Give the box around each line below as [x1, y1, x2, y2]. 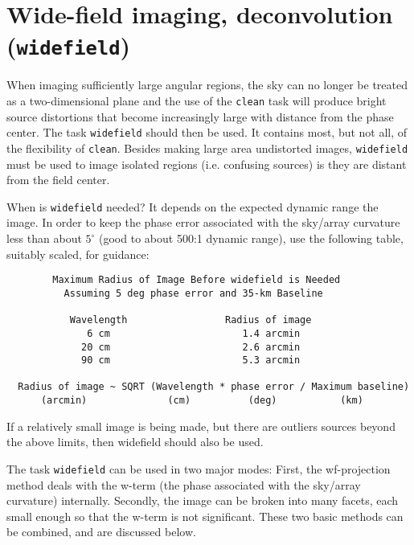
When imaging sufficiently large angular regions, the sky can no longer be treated [6, 76, 408, 93]
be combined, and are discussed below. [6, 523, 196, 540]
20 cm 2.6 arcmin [81, 341, 301, 353]
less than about [6, 230, 82, 247]
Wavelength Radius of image [69, 314, 312, 326]
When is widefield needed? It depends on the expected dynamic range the [6, 198, 379, 215]
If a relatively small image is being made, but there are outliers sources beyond [6, 417, 396, 434]
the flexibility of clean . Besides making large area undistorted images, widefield [6, 139, 408, 156]
